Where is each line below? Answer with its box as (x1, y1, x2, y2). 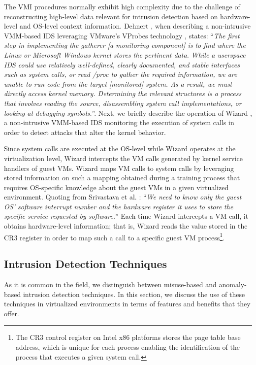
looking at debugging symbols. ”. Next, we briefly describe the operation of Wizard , (4, 107, 252, 118)
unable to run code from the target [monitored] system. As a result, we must (4, 78, 232, 89)
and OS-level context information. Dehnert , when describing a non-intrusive (19, 21, 251, 31)
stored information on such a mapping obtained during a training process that (4, 172, 240, 183)
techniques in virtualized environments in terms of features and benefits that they (4, 299, 251, 309)
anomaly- (219, 279, 247, 290)
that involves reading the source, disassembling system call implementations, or (4, 98, 242, 108)
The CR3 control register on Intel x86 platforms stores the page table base (15, 332, 241, 342)
